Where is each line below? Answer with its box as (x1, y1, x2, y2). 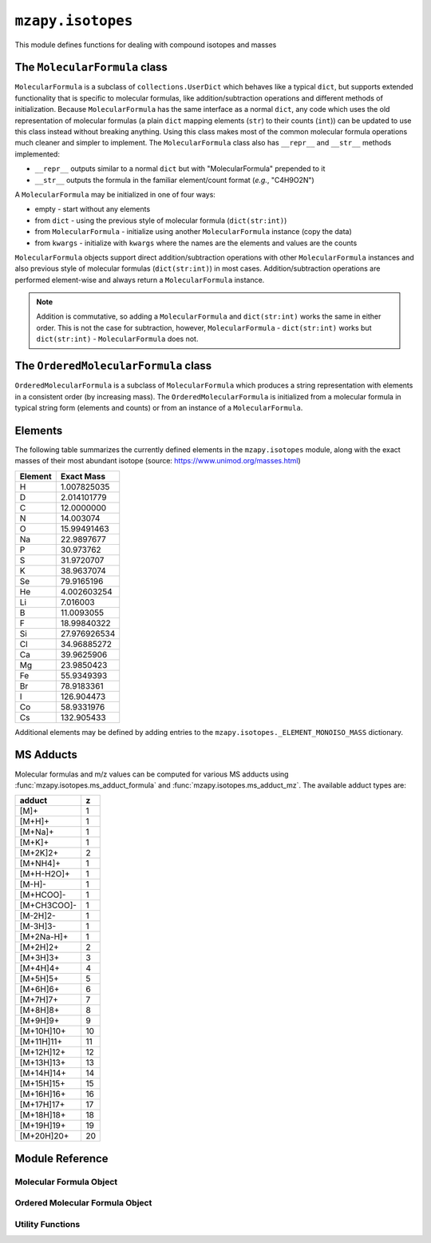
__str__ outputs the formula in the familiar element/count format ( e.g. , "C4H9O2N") (34, 175, 314, 185)
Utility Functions (14, 1218, 81, 1229)
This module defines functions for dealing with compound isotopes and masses (14, 40, 277, 50)
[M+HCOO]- (19, 889, 66, 900)
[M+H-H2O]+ (19, 868, 71, 880)
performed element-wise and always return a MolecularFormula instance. (14, 275, 265, 284)
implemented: (14, 149, 60, 159)
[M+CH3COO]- (19, 899, 77, 911)
